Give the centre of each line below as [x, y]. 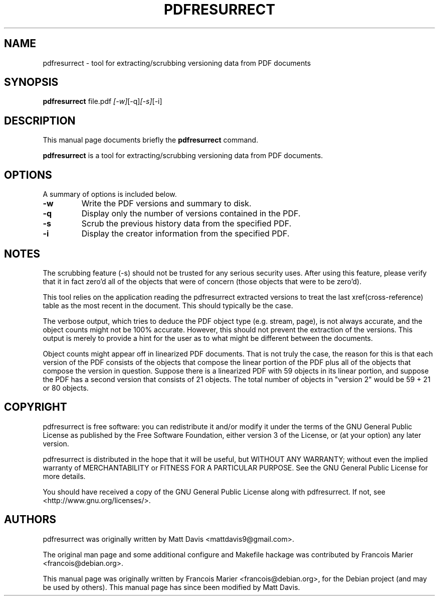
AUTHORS [30, 520]
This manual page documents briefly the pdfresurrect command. [151, 140]
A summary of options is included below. [110, 194]
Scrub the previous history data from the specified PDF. [186, 224]
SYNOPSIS [31, 82]
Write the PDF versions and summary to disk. [166, 204]
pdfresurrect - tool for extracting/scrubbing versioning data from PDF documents [177, 63]
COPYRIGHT [36, 407]
